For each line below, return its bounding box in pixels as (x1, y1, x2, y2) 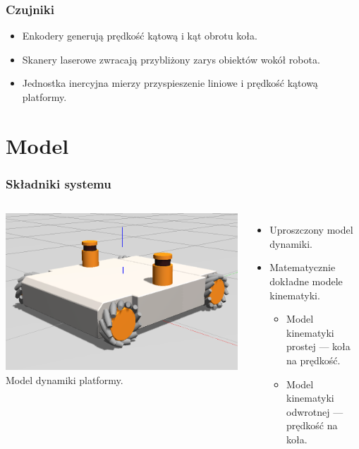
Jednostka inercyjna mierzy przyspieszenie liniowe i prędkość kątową (22, 76, 318, 90)
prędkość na (286, 418, 338, 433)
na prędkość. (286, 352, 341, 367)
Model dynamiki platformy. (6, 373, 123, 388)
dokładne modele (269, 273, 343, 288)
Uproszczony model (269, 222, 353, 237)
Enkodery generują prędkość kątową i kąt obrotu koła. (22, 28, 257, 43)
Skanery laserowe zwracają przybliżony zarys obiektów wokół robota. (22, 52, 320, 66)
